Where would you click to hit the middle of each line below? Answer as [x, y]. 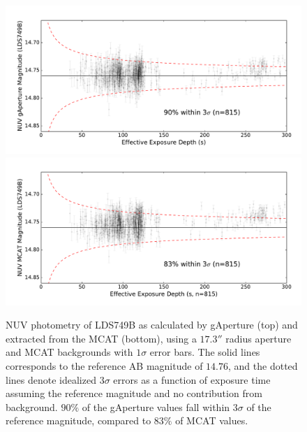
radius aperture [259, 338]
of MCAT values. [212, 420]
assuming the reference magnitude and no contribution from [134, 393]
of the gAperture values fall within [156, 406]
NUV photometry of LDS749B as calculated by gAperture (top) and [152, 325]
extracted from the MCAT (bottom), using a [101, 338]
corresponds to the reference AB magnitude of [104, 365]
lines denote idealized [51, 379]
